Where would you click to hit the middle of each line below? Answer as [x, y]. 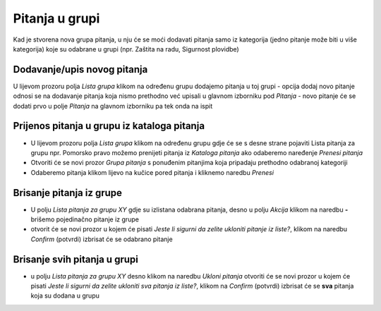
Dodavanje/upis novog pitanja [80, 69]
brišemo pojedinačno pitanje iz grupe [85, 219]
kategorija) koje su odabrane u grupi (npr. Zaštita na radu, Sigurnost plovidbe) [126, 49]
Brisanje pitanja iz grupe [68, 193]
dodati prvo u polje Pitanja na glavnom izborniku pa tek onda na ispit [113, 106]
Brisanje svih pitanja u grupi [76, 259]
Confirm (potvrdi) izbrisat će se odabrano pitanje [102, 239]
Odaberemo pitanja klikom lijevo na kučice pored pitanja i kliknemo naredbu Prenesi [152, 172]
